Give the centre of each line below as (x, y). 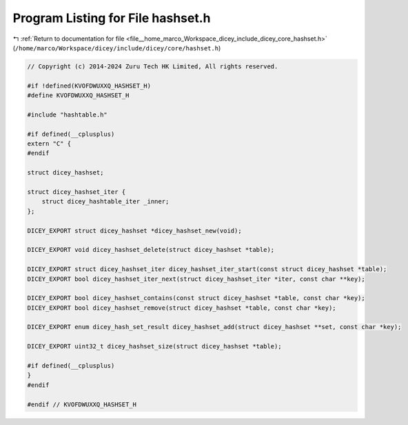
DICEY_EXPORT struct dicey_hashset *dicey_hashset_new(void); (134, 230)
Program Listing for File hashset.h (112, 18)
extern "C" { (49, 144)
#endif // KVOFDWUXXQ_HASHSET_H (82, 404)
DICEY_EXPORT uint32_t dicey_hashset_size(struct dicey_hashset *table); (154, 346)
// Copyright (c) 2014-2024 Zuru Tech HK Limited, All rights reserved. (153, 66)
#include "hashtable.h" (68, 115)
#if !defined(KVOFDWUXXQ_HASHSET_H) (89, 86)
